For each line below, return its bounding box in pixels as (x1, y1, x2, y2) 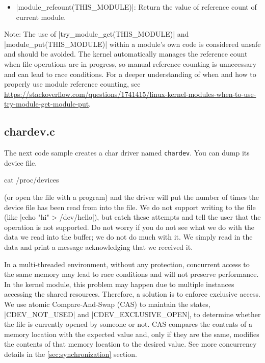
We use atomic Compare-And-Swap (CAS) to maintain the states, (4, 298, 210, 309)
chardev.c (4, 123, 55, 139)
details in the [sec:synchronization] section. (4, 348, 137, 359)
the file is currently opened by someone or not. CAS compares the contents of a (4, 319, 252, 329)
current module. (16, 11, 66, 22)
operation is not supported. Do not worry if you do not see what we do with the (4, 221, 254, 232)
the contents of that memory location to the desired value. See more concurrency (4, 339, 257, 349)
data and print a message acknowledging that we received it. (4, 241, 193, 252)
